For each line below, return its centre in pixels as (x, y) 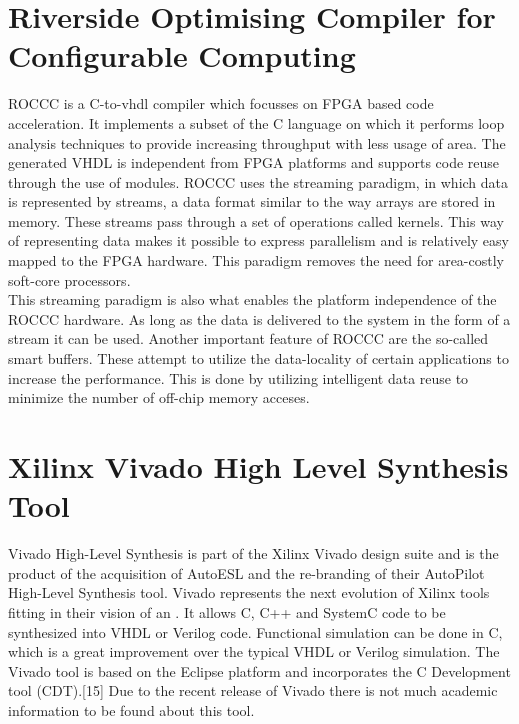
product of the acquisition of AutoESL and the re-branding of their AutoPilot (246, 572)
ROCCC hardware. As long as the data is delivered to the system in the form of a (259, 318)
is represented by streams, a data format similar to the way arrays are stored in (252, 201)
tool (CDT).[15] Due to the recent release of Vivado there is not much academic (253, 690)
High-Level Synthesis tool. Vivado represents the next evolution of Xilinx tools (249, 592)
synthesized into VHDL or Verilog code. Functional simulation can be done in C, (255, 631)
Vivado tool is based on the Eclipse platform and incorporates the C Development (259, 670)
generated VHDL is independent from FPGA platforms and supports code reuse (254, 162)
